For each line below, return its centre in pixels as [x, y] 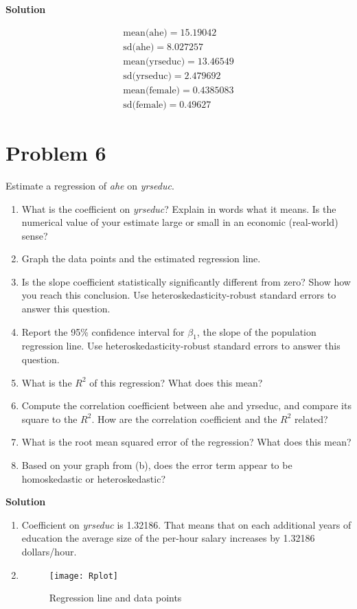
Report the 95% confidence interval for [103, 331]
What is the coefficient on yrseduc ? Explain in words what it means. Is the [179, 208]
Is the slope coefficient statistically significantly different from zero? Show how [186, 281]
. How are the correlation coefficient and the [184, 418]
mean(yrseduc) [154, 61]
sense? [35, 235]
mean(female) [152, 90]
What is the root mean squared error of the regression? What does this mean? [186, 442]
